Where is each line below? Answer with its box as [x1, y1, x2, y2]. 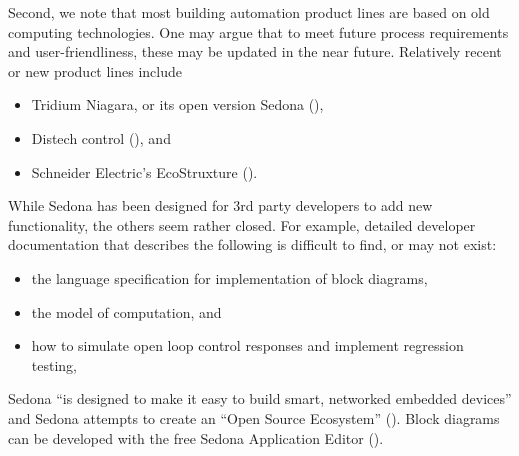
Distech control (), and [31, 127, 171, 148]
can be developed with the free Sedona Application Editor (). [8, 427, 384, 448]
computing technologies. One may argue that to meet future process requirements [8, 21, 509, 42]
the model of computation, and [31, 301, 222, 322]
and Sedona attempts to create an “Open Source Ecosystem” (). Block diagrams [8, 407, 500, 428]
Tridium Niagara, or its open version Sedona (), [31, 94, 324, 115]
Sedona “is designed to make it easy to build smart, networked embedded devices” [8, 388, 512, 409]
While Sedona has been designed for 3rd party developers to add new [8, 195, 433, 216]
